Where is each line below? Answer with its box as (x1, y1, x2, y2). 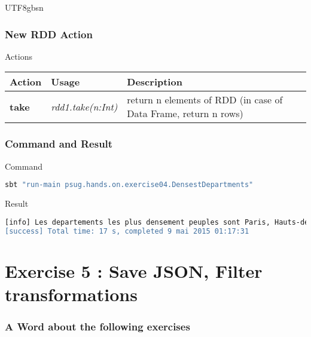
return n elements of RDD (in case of (127, 93, 283, 107)
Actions (5, 50, 32, 62)
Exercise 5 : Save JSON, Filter (5, 258, 263, 283)
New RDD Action (5, 26, 93, 41)
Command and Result (5, 136, 113, 151)
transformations (5, 281, 138, 306)
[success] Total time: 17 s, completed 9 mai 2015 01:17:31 (5, 226, 249, 235)
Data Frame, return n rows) (127, 106, 243, 121)
